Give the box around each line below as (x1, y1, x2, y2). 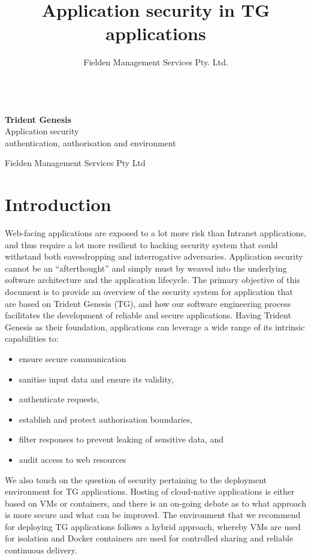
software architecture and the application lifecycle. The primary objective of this (5, 273, 300, 286)
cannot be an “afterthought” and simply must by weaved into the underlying (5, 261, 287, 274)
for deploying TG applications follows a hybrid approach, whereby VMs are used (5, 520, 301, 532)
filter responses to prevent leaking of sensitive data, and (19, 433, 224, 445)
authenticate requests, (19, 393, 99, 405)
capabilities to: (5, 332, 59, 345)
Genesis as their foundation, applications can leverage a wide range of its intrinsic (5, 320, 305, 333)
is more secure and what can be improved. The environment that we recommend (5, 508, 301, 521)
